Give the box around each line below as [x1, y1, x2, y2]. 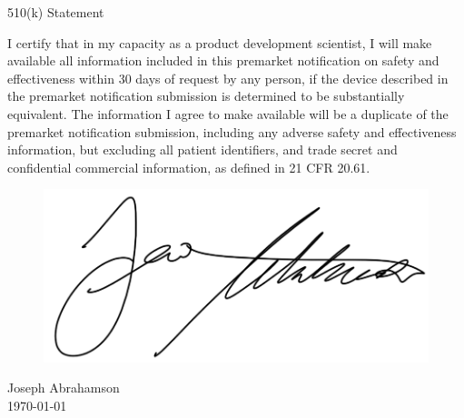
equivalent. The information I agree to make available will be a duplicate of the [7, 104, 449, 123]
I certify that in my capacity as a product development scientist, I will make [7, 33, 432, 52]
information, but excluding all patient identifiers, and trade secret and [7, 140, 398, 159]
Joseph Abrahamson [7, 378, 120, 397]
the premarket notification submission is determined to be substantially [7, 86, 405, 105]
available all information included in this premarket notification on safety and [7, 51, 439, 70]
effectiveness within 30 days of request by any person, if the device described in [7, 68, 449, 87]
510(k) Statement [7, 3, 104, 21]
